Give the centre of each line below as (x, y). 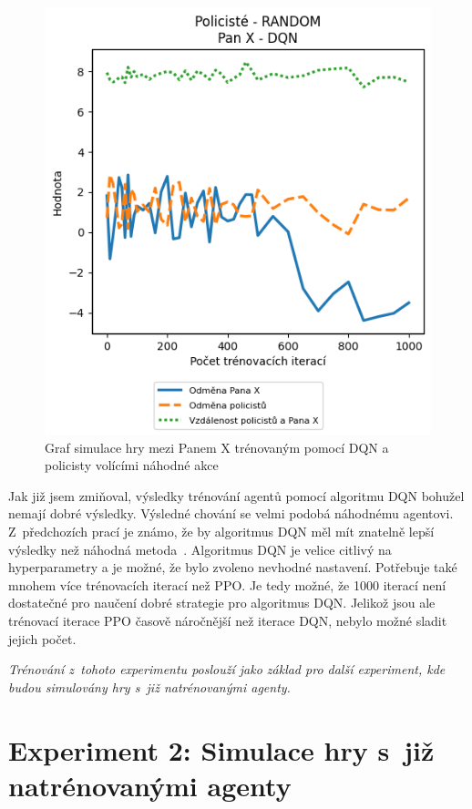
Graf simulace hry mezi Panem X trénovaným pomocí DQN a (217, 447)
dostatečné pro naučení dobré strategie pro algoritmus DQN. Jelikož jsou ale (222, 603)
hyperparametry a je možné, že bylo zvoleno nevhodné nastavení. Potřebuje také (233, 567)
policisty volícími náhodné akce (132, 465)
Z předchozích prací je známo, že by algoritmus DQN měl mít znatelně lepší (221, 532)
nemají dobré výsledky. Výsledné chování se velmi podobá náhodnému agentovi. (231, 513)
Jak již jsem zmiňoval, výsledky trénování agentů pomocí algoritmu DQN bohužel (236, 495)
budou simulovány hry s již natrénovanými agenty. (149, 686)
